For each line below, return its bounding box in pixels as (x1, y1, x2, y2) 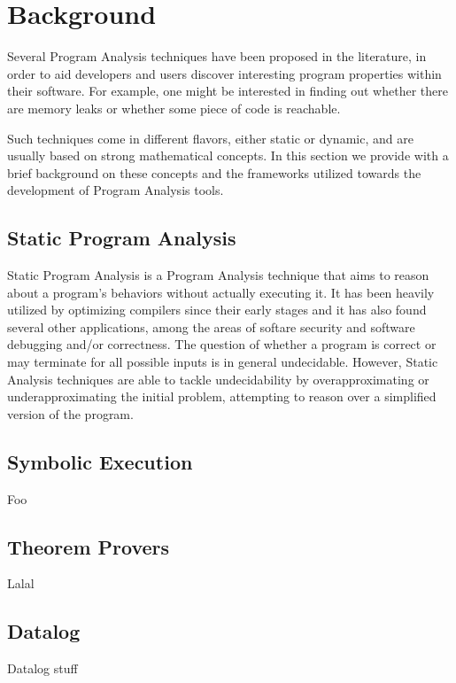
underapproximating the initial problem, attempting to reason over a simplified (7, 387, 437, 406)
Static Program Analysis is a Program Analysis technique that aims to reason (7, 266, 429, 284)
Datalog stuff (7, 659, 78, 678)
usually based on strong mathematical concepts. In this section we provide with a (7, 146, 449, 165)
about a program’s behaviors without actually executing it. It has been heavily (7, 283, 435, 301)
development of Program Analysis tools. (7, 181, 224, 199)
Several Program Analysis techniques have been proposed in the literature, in (7, 47, 427, 66)
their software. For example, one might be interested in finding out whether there (7, 81, 448, 100)
